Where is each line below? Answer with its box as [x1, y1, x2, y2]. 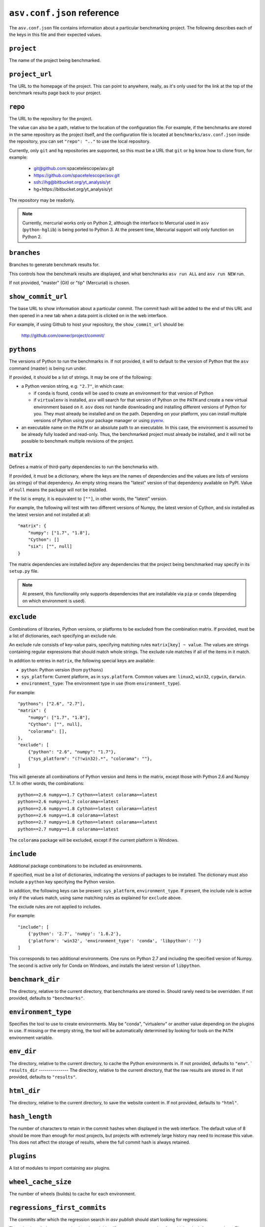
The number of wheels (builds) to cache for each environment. [9, 1191, 136, 1197]
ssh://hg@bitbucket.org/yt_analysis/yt [33, 179, 111, 185]
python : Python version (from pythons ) [21, 667, 103, 672]
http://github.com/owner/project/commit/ [21, 333, 105, 339]
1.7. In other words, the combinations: [9, 780, 84, 786]
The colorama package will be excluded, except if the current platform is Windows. [9, 837, 179, 843]
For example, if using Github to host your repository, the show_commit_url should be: [9, 321, 185, 327]
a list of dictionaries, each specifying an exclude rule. [9, 633, 117, 639]
